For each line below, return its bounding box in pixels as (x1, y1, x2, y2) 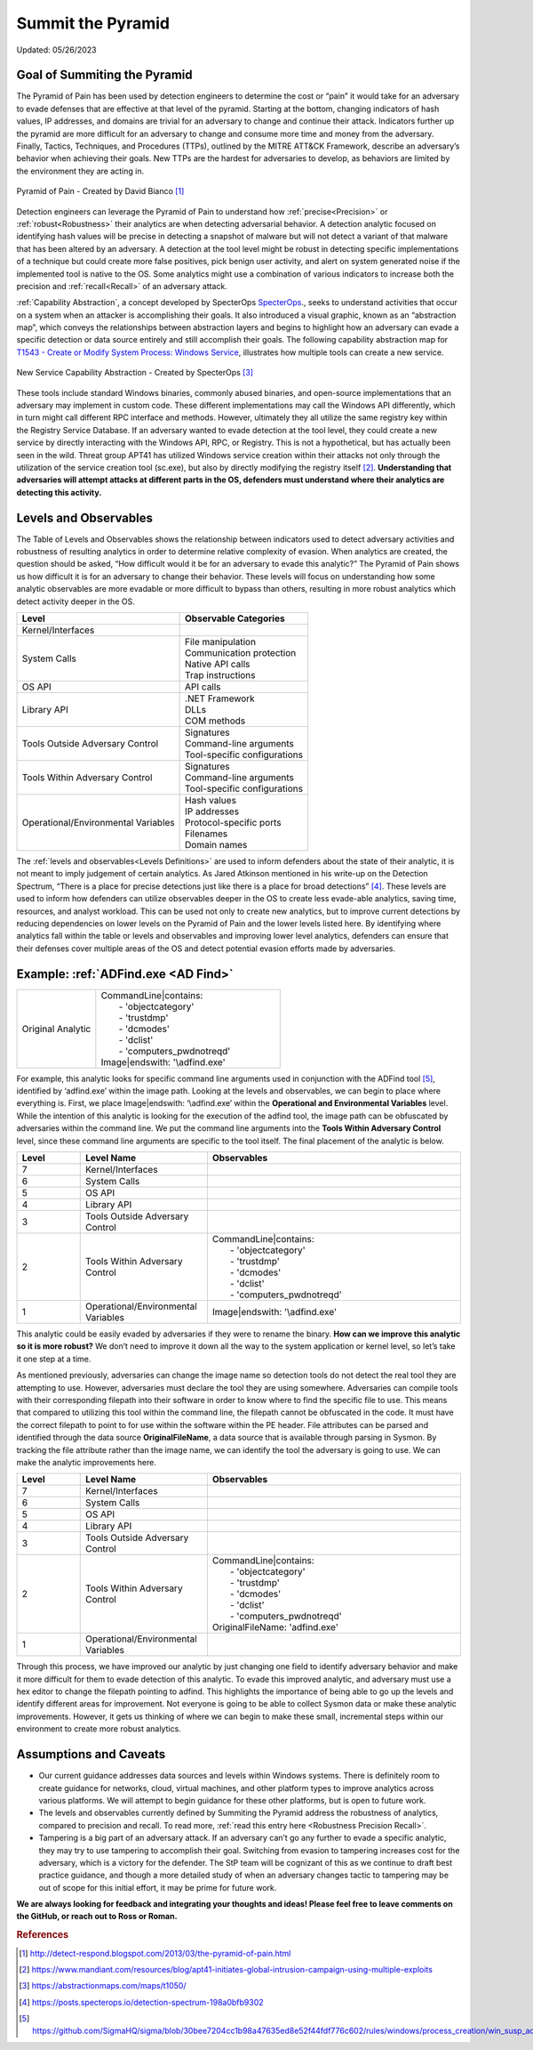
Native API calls (185, 658, 251, 671)
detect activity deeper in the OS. (16, 596, 135, 607)
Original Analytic (21, 1022, 91, 1035)
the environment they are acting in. (16, 165, 145, 176)
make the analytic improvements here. (16, 1457, 157, 1467)
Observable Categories (185, 612, 285, 625)
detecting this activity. (16, 487, 102, 497)
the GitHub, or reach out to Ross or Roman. (16, 1911, 178, 1922)
